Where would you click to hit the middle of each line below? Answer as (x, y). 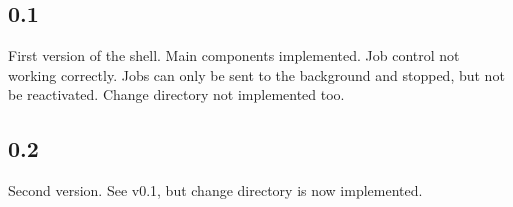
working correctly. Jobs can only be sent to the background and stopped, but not (256, 74)
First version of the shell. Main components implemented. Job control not (234, 55)
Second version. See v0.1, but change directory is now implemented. (215, 190)
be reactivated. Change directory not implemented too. (176, 94)
